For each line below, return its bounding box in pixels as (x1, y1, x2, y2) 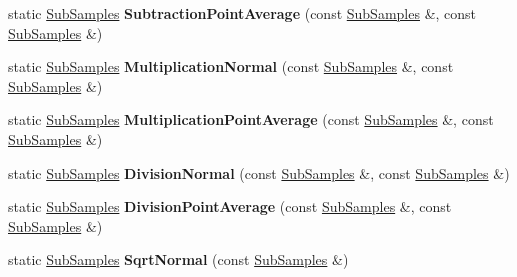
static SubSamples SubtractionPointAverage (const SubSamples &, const (8, 3, 477, 23)
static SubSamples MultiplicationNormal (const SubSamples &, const (8, 56, 454, 77)
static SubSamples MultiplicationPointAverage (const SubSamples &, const (8, 109, 494, 130)
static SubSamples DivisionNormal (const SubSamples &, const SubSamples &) (8, 162, 510, 183)
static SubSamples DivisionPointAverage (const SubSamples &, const (8, 196, 452, 217)
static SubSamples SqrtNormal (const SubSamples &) (8, 249, 349, 270)
